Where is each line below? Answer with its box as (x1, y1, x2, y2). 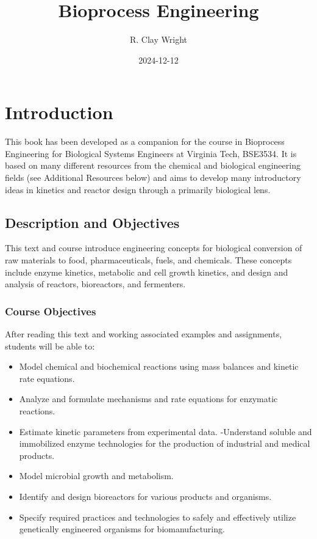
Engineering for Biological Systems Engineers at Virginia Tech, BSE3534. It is (5, 147, 297, 159)
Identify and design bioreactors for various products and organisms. (19, 490, 272, 502)
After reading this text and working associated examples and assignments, (5, 328, 282, 340)
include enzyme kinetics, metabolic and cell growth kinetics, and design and (5, 265, 288, 278)
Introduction (5, 100, 113, 125)
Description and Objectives (5, 213, 180, 232)
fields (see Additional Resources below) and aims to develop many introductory (5, 171, 301, 184)
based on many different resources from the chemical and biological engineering (5, 159, 301, 172)
